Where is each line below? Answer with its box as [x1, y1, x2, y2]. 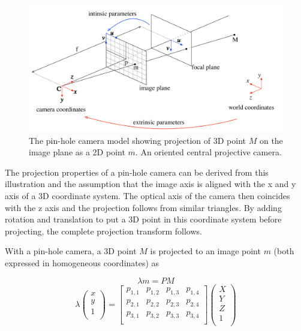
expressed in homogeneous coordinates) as [5, 256, 159, 269]
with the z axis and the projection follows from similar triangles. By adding [5, 201, 282, 213]
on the [259, 134, 283, 146]
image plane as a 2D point [29, 146, 125, 158]
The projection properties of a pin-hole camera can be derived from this [5, 165, 269, 178]
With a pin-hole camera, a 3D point [5, 245, 137, 257]
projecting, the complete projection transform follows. [5, 224, 202, 237]
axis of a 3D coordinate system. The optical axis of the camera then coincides [5, 189, 290, 201]
